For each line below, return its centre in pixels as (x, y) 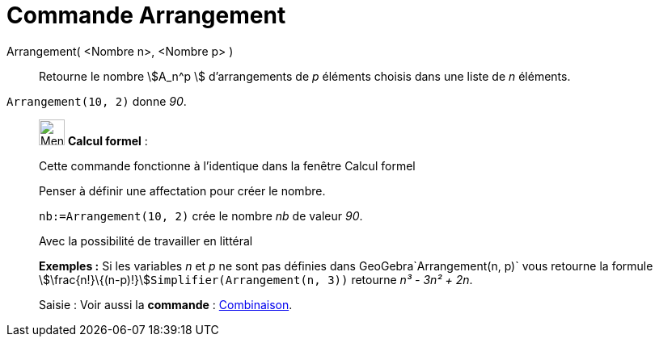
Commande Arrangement (146, 15)
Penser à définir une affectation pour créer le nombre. (182, 190)
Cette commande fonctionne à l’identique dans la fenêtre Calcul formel (227, 165)
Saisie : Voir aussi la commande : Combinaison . (166, 304)
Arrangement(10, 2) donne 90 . (97, 101)
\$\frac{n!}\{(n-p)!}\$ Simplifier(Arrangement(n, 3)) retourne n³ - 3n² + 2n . (256, 279)
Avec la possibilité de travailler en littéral (146, 241)
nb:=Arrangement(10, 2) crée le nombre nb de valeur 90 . (201, 215)
